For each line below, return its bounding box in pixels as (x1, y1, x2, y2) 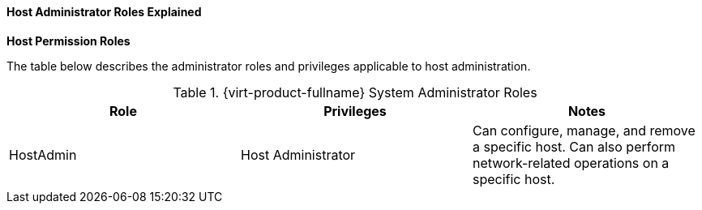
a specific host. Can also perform (472, 138, 676, 155)
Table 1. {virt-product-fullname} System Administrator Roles (173, 84, 537, 101)
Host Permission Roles (6, 33, 131, 48)
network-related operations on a (472, 154, 670, 171)
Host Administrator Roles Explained (6, 5, 202, 19)
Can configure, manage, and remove (472, 122, 696, 139)
